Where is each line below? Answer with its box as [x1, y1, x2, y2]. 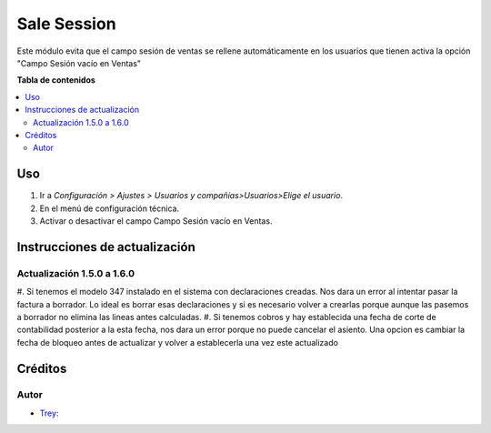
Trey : [39, 408, 59, 418]
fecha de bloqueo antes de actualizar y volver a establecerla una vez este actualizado [16, 337, 338, 347]
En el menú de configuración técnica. [39, 203, 180, 214]
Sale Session [16, 14, 117, 34]
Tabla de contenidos [16, 75, 95, 86]
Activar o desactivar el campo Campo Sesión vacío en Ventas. [39, 215, 273, 227]
